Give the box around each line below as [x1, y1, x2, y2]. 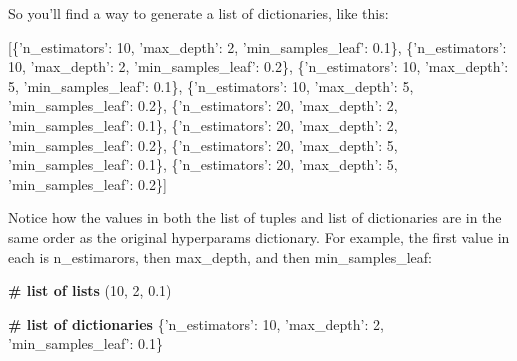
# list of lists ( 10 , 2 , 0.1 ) [8, 280, 172, 301]
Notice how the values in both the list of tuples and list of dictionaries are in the [8, 207, 502, 228]
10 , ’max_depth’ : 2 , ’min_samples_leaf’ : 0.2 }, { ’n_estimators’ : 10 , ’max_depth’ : [8, 56, 509, 77]
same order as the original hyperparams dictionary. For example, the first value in [8, 226, 510, 247]
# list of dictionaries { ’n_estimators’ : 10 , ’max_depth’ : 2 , [8, 313, 384, 334]
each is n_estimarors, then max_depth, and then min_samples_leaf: [8, 246, 432, 267]
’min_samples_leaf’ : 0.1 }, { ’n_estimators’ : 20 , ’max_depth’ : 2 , [8, 114, 398, 135]
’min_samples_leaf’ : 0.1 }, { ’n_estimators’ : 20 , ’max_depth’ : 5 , [8, 154, 398, 175]
